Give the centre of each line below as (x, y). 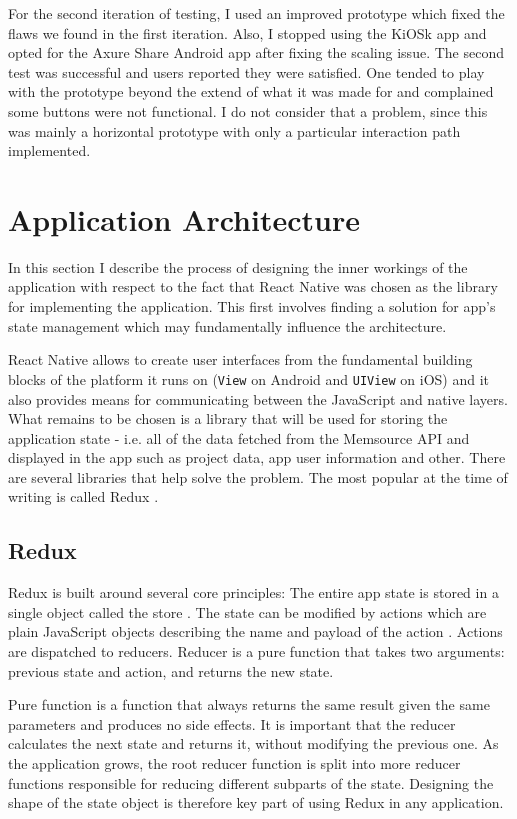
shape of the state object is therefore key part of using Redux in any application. (256, 802)
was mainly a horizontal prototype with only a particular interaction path (234, 130)
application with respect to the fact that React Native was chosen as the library (253, 286)
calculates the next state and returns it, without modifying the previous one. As (253, 743)
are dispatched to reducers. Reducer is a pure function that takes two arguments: (256, 651)
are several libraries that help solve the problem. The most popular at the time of (258, 476)
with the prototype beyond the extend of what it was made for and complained (251, 91)
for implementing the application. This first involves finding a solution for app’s (252, 306)
